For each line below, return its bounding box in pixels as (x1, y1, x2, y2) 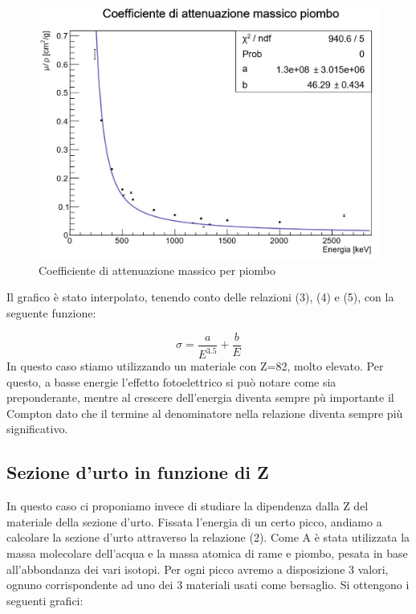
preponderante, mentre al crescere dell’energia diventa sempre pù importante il (6, 389, 394, 406)
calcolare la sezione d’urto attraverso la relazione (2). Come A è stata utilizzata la (6, 529, 410, 546)
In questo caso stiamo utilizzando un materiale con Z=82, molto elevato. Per (6, 358, 384, 375)
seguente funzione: (6, 305, 96, 321)
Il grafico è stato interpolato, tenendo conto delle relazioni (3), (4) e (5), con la (6, 289, 394, 305)
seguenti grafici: (6, 591, 84, 608)
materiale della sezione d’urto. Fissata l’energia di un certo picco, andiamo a (6, 513, 382, 530)
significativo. (6, 420, 68, 437)
